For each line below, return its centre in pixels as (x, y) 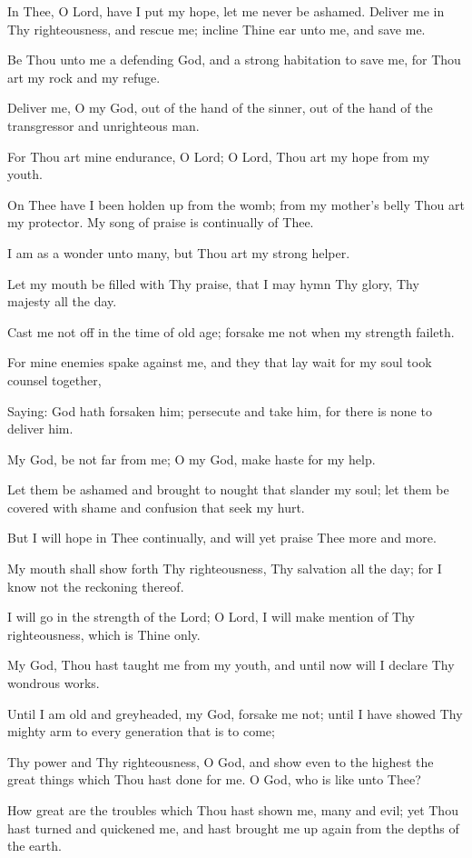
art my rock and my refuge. (84, 77)
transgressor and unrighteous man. (103, 125)
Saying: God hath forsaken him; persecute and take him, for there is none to (220, 410)
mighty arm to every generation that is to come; (141, 731)
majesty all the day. (62, 301)
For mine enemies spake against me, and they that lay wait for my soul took (220, 362)
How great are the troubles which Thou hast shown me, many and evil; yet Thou (233, 810)
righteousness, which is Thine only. (104, 634)
